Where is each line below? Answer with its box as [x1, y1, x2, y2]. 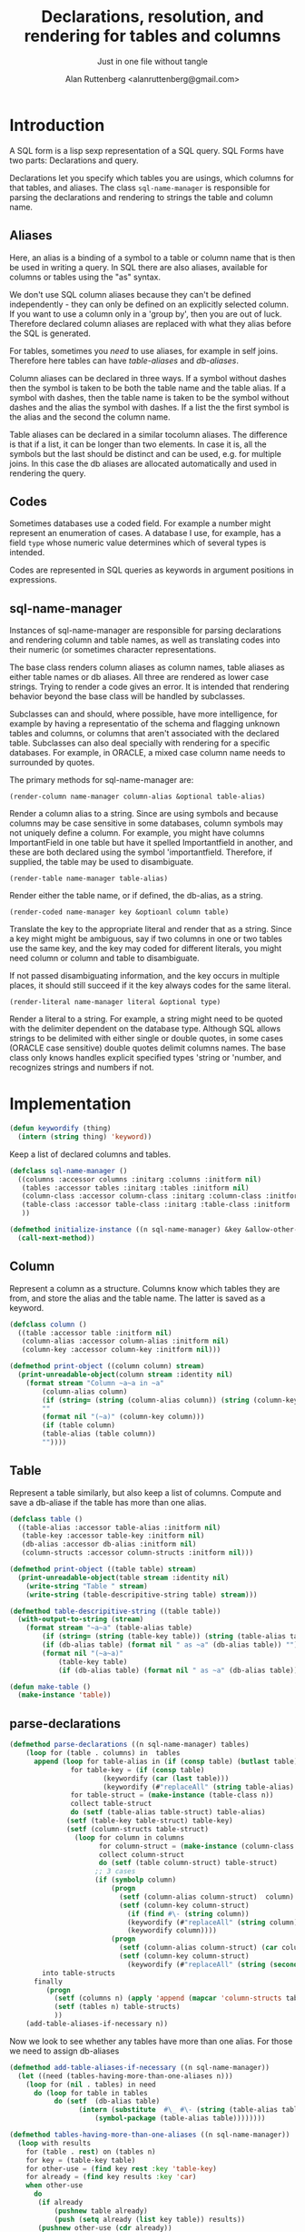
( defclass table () [9, 1514, 84, 1524]
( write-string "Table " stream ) [25, 1581, 148, 1590]
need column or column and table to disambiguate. [9, 953, 200, 964]
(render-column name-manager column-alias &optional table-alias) [9, 792, 266, 802]
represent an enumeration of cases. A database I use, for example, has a [9, 528, 281, 539]
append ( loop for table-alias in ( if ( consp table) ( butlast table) [33, 1757, 299, 1766]
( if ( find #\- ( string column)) [126, 1909, 250, 1918]
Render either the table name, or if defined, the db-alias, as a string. [9, 890, 263, 901]
